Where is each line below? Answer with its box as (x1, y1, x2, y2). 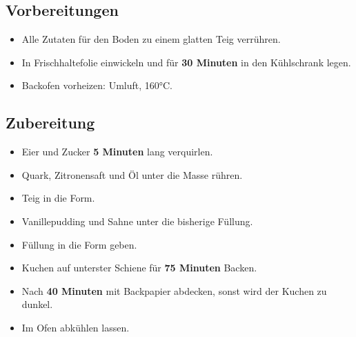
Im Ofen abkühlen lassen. (21, 320, 130, 334)
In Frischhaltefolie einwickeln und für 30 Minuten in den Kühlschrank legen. (21, 55, 351, 69)
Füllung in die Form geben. (21, 237, 137, 251)
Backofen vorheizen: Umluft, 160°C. (21, 78, 172, 93)
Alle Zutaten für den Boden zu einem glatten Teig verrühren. (21, 32, 281, 46)
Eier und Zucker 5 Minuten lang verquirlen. (21, 144, 213, 159)
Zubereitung (6, 112, 95, 133)
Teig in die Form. (21, 191, 95, 205)
